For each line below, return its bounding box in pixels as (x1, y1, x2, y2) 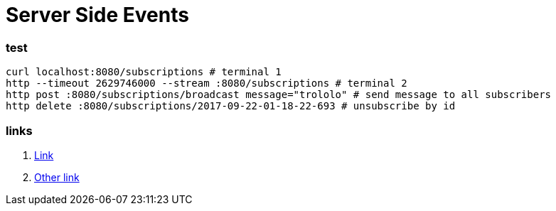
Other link (34, 171, 80, 183)
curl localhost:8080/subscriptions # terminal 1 (6, 66, 282, 78)
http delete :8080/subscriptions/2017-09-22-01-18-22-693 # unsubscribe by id (6, 100, 456, 112)
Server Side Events (6, 3, 189, 27)
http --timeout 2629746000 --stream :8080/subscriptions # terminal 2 (6, 77, 407, 90)
